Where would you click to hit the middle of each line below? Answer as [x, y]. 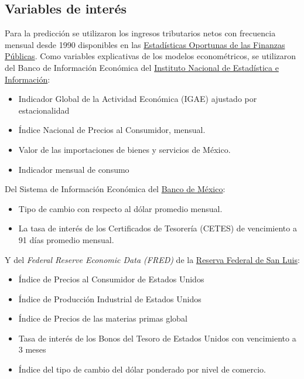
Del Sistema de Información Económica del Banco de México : [115, 189]
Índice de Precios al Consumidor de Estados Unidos [111, 279]
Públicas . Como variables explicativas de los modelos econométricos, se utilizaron [151, 56]
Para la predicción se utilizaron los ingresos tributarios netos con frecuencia [140, 33]
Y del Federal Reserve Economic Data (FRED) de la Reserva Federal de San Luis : [152, 259]
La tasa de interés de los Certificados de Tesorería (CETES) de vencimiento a [158, 228]
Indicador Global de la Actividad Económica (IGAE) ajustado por [138, 99]
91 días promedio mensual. [66, 239]
